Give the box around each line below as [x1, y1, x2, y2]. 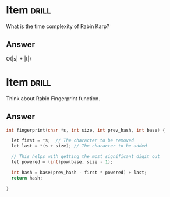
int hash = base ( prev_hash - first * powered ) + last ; [11, 170, 147, 175]
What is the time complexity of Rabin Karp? [6, 23, 109, 30]
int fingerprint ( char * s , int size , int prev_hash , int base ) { [6, 127, 165, 133]
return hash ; [11, 175, 43, 181]
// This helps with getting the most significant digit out [11, 154, 160, 160]
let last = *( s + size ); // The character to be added [11, 143, 147, 149]
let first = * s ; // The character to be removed [11, 138, 134, 143]
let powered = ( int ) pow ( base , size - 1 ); [11, 159, 114, 165]
